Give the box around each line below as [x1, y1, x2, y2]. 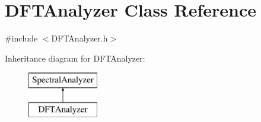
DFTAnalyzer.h [51, 32, 108, 44]
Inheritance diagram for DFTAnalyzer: [5, 52, 145, 64]
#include [5, 32, 38, 44]
